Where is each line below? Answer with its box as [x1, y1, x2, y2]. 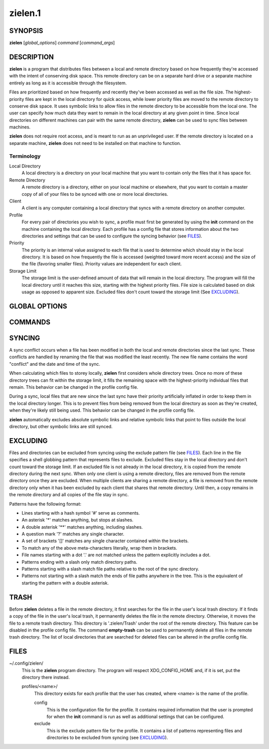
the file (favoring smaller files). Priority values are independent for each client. [21, 261, 182, 267]
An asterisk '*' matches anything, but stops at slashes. [21, 517, 134, 523]
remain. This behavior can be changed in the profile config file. [9, 384, 138, 390]
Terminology [9, 152, 41, 159]
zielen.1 [9, 7, 41, 18]
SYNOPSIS [9, 26, 43, 35]
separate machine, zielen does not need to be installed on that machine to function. [9, 140, 181, 146]
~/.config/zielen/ [9, 660, 43, 667]
